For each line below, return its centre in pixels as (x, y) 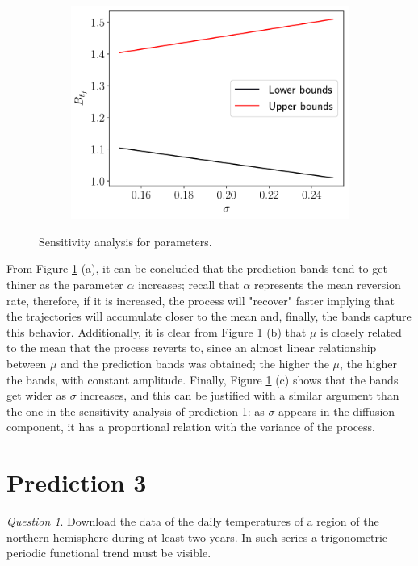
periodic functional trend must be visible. (109, 553)
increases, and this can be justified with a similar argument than (240, 395)
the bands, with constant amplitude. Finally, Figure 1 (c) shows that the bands (203, 379)
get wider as (36, 395)
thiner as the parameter (65, 284)
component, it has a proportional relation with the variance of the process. (191, 427)
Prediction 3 (77, 482)
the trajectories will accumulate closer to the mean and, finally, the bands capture (209, 316)
